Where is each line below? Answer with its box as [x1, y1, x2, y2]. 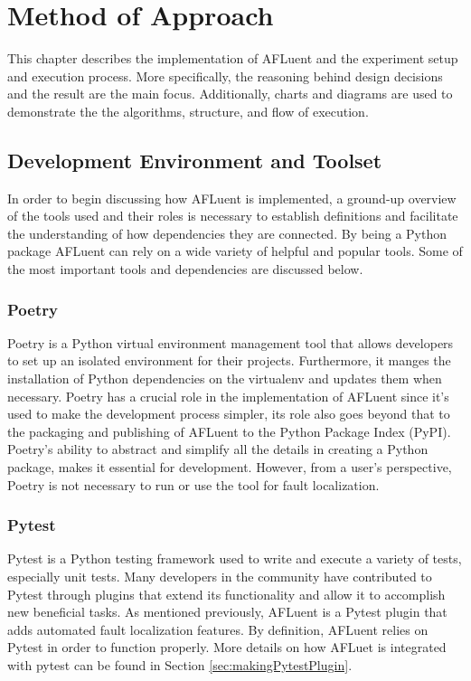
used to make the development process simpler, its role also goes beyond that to [7, 404, 450, 423]
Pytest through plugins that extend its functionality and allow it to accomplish [7, 584, 446, 603]
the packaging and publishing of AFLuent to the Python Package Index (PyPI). [7, 421, 451, 440]
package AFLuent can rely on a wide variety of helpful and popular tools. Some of [7, 241, 463, 260]
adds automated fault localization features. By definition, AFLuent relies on [7, 620, 429, 638]
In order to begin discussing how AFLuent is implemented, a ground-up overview [7, 188, 457, 207]
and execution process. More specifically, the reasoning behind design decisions [7, 66, 443, 85]
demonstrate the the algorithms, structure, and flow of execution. [7, 101, 369, 120]
